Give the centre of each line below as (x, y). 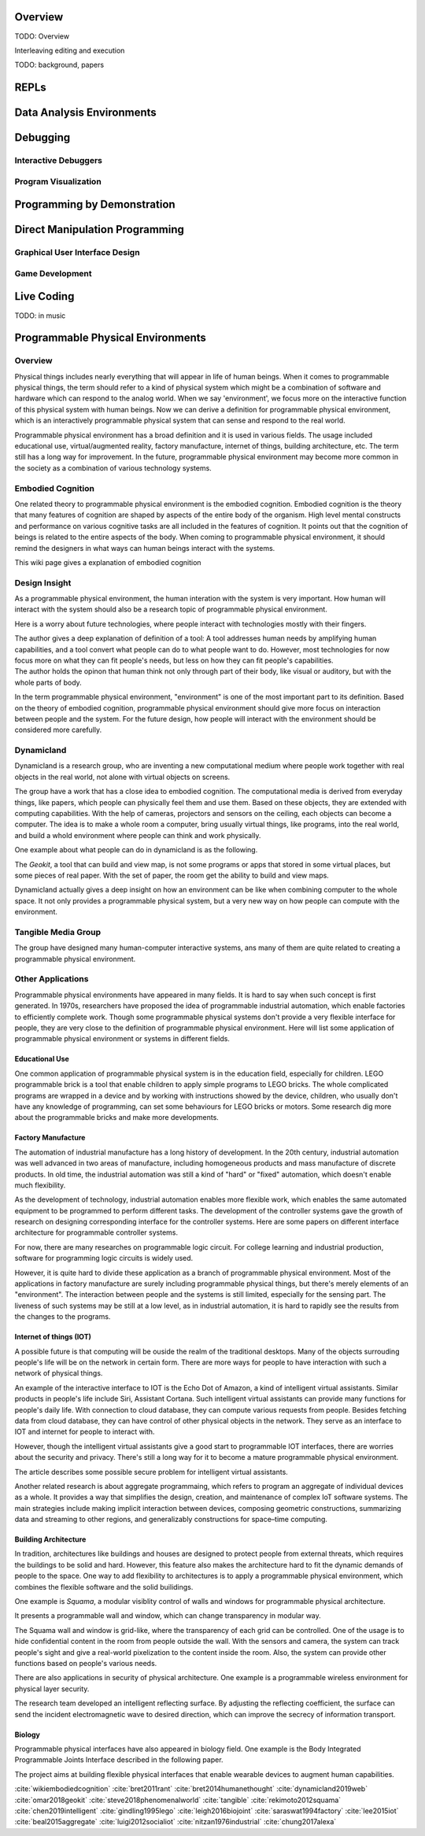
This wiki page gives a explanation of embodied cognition (108, 562)
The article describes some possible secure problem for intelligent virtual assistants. (152, 1472)
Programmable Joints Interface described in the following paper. (119, 1760)
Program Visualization (58, 181)
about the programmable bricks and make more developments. (117, 1117)
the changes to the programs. (63, 1317)
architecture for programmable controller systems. (96, 1232)
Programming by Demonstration (95, 205)
